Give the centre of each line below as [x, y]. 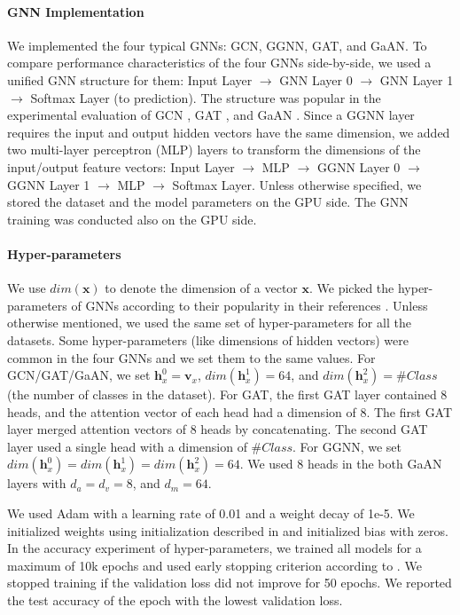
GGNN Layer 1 [49, 184]
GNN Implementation [76, 11]
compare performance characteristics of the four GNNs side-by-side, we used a [219, 63]
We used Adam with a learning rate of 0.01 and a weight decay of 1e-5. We [211, 513]
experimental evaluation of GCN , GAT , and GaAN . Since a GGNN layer [211, 115]
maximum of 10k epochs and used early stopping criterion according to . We [214, 565]
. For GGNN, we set [347, 446]
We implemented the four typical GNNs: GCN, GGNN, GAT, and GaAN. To [217, 45]
